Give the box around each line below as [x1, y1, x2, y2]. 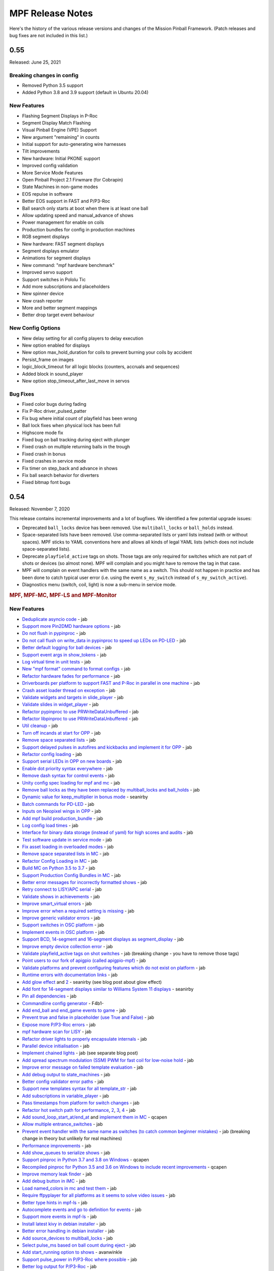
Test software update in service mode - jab [22, 836, 113, 842]
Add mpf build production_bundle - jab [22, 815, 104, 821]
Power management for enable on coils [22, 219, 104, 226]
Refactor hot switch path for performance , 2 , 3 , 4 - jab [22, 1107, 136, 1113]
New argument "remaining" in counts [22, 134, 100, 140]
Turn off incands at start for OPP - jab [22, 730, 101, 736]
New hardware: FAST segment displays [22, 240, 105, 247]
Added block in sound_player [22, 371, 83, 377]
